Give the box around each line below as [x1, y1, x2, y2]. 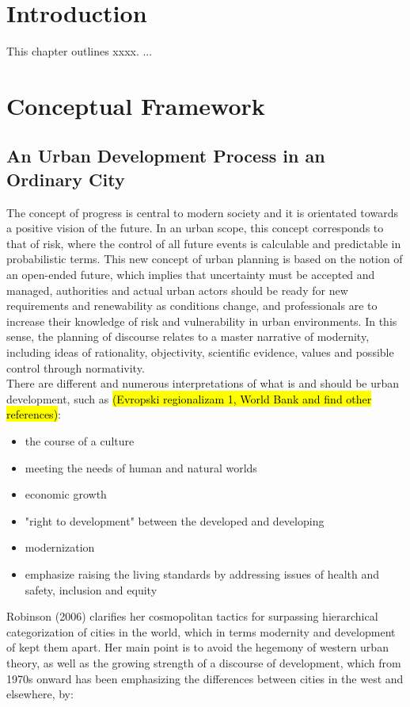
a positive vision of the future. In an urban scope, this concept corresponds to [6, 220, 384, 236]
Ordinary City [6, 166, 125, 191]
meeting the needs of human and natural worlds [25, 459, 257, 476]
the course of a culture [25, 433, 135, 449]
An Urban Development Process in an [6, 143, 325, 168]
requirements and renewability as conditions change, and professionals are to [6, 297, 378, 314]
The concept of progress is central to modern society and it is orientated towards [6, 204, 398, 220]
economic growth [25, 486, 107, 503]
